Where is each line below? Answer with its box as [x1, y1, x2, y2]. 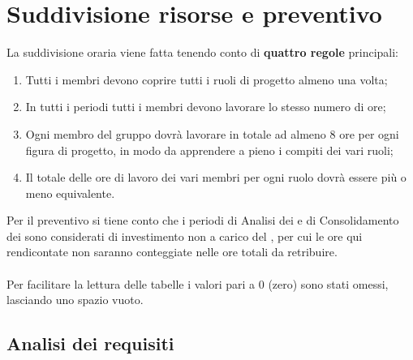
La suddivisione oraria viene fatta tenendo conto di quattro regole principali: [6, 44, 398, 61]
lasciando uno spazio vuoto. [6, 291, 144, 308]
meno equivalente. [25, 184, 115, 201]
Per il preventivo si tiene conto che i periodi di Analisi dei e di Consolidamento [6, 212, 399, 229]
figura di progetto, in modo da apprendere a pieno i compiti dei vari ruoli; [25, 141, 394, 158]
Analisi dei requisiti [6, 331, 174, 356]
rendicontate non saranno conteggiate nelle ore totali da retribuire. [6, 243, 338, 260]
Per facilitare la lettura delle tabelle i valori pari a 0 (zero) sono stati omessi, [6, 275, 389, 292]
